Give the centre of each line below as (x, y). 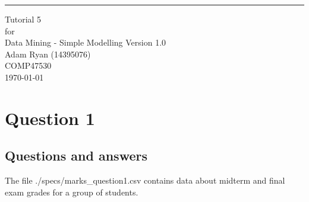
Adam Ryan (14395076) (48, 54)
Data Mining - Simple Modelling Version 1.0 (86, 42)
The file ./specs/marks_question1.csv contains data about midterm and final (145, 180)
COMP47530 (28, 65)
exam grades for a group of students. (72, 192)
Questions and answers (76, 155)
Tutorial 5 (23, 19)
